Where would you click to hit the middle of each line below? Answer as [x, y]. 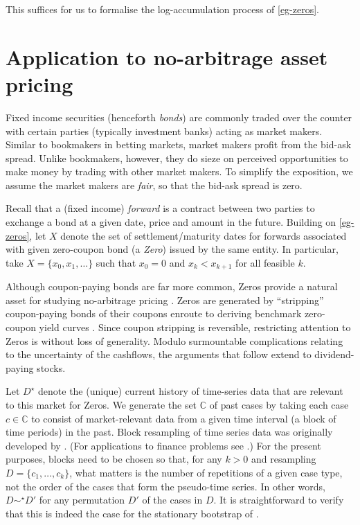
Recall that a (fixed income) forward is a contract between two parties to [160, 208]
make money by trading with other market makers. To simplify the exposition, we [179, 171]
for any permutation [82, 500]
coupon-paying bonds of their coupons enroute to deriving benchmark [154, 313]
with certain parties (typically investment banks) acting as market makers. [164, 131]
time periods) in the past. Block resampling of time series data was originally [169, 432]
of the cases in [172, 500]
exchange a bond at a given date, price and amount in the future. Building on [171, 222]
